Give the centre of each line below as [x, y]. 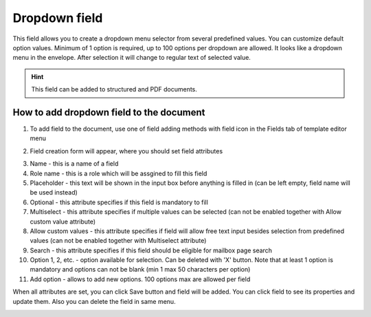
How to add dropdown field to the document [109, 112]
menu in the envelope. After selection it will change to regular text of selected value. [132, 58]
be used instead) [54, 193]
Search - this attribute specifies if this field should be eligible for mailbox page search [151, 250]
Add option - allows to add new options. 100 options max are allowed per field [140, 279]
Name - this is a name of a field [74, 164]
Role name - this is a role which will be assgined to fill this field [119, 173]
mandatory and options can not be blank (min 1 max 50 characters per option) [140, 270]
